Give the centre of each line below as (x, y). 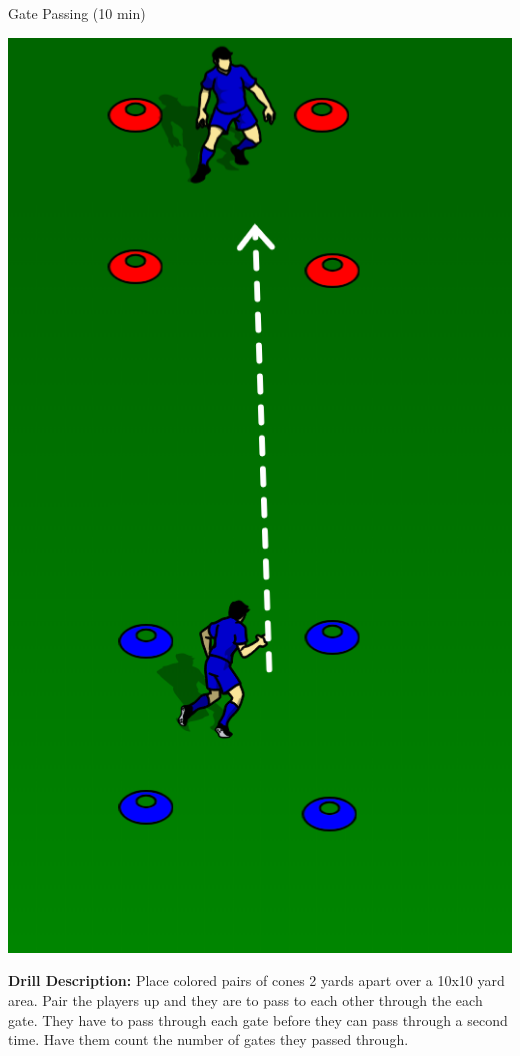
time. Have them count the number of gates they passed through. (208, 1039)
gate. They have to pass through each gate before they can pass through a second (258, 1019)
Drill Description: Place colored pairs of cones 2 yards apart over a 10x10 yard (256, 980)
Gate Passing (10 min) (77, 13)
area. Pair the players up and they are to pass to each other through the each (245, 1000)
